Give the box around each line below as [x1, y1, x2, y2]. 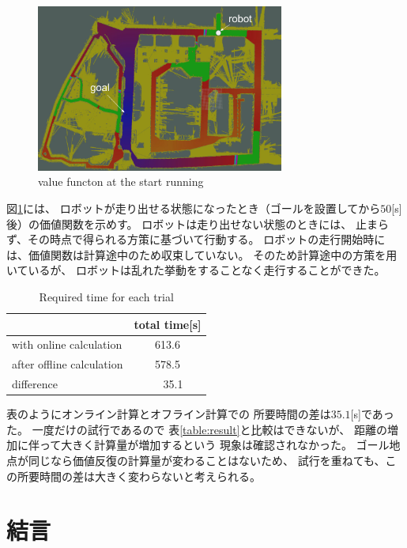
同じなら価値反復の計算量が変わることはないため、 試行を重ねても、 [28, 452, 386, 469]
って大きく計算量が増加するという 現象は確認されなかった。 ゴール [39, 437, 390, 453]
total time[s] [134, 316, 202, 332]
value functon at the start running [38, 173, 204, 190]
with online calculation [12, 336, 122, 353]
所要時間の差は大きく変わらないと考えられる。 [17, 467, 261, 484]
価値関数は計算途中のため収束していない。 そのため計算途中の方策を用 [28, 246, 398, 263]
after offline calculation [12, 356, 123, 372]
